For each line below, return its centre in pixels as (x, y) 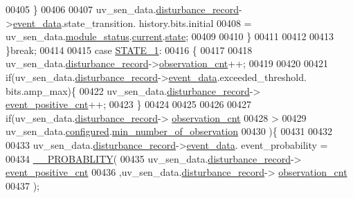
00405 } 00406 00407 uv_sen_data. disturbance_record (123, 9)
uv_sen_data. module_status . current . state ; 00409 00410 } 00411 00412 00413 (170, 36)
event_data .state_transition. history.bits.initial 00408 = (132, 22)
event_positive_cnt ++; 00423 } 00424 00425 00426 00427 (129, 104)
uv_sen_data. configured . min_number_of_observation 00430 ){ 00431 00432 (169, 131)
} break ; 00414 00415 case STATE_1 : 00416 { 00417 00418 (129, 49)
